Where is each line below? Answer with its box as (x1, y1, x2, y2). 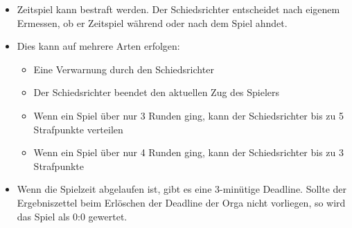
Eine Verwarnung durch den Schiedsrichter (33, 61, 214, 76)
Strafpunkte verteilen (33, 122, 123, 136)
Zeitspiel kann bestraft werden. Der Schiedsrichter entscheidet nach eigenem (17, 2, 340, 16)
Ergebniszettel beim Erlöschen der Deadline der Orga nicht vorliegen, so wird (17, 195, 346, 209)
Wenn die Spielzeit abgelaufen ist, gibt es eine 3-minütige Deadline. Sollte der (17, 182, 347, 196)
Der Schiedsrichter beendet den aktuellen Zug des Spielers (33, 85, 280, 99)
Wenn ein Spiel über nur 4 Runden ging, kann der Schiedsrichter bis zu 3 (33, 145, 344, 160)
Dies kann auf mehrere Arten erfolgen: (17, 39, 180, 53)
